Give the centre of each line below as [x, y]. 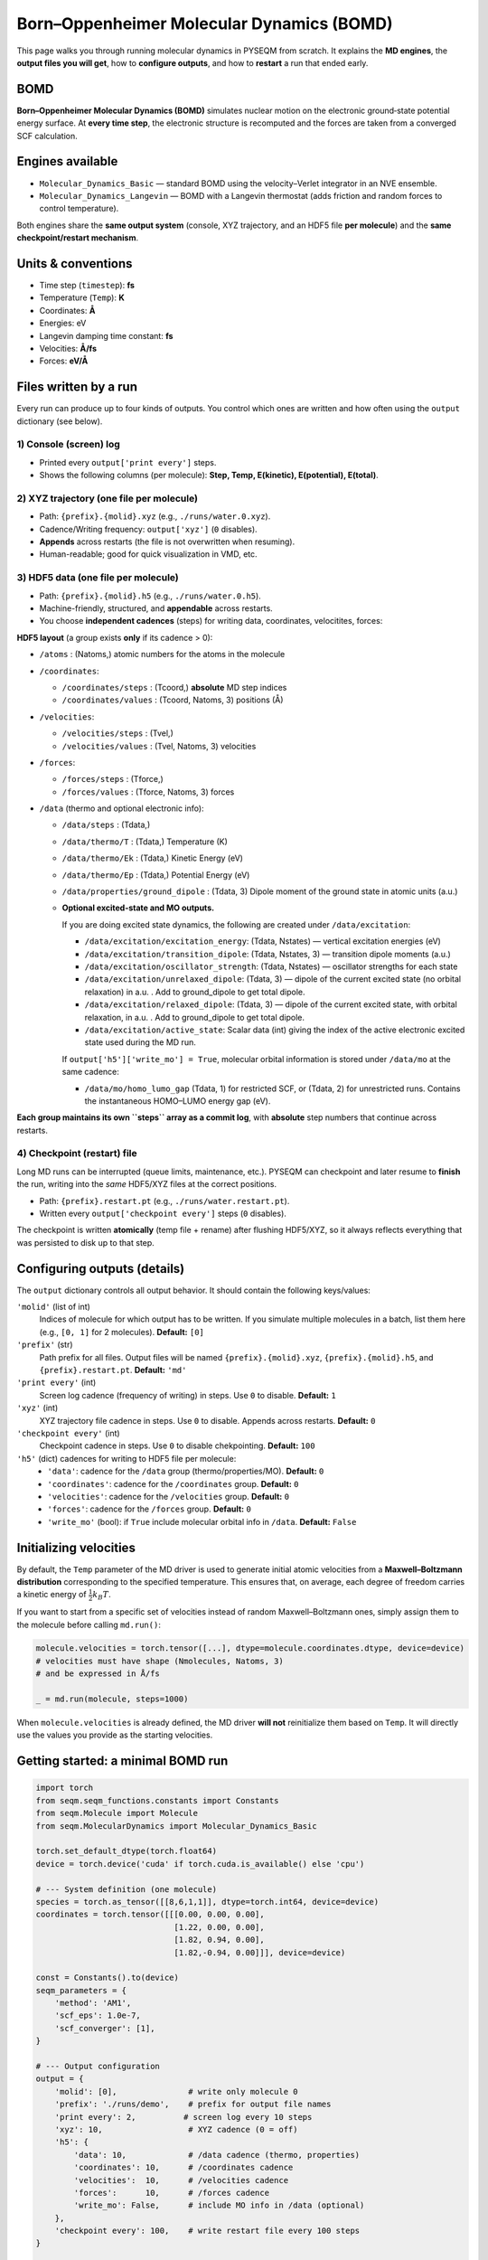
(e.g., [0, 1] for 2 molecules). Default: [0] [122, 1332]
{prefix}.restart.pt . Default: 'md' [113, 1370]
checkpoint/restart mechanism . [78, 238]
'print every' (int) [56, 1382]
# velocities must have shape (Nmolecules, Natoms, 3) [160, 1661]
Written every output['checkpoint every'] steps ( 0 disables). [163, 1213]
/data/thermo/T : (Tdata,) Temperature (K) [145, 842]
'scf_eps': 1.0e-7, [98, 2015]
